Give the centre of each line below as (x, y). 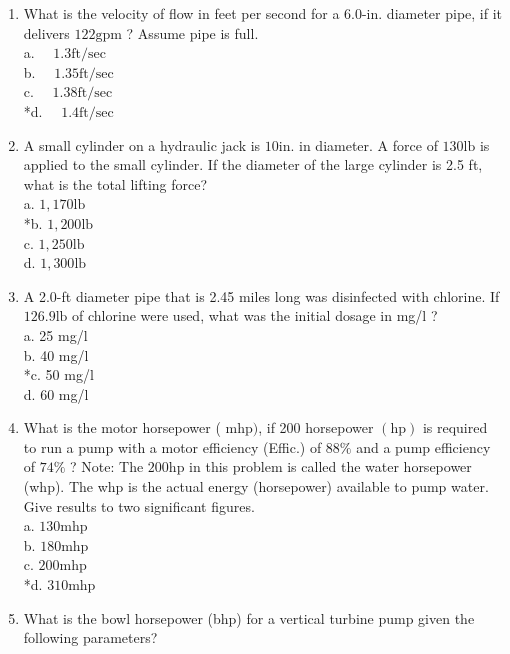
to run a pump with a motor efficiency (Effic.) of (172, 446)
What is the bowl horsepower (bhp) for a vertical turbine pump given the (249, 617)
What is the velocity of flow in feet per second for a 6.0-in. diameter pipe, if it (263, 13)
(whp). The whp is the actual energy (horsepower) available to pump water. (256, 486)
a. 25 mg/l (55, 334)
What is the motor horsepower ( (122, 427)
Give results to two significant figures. (139, 505)
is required (455, 427)
